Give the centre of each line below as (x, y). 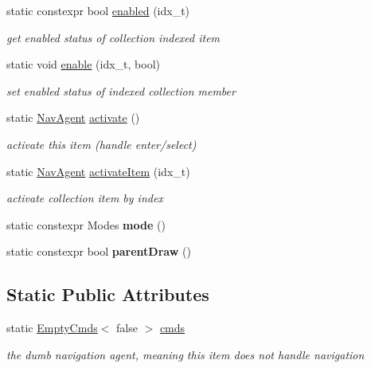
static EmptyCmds (52, 328)
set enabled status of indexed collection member (121, 90)
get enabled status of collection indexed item (113, 37)
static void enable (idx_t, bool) (84, 64)
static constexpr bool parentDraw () (99, 251)
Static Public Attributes (108, 294)
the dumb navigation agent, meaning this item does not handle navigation (185, 354)
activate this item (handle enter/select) (102, 144)
